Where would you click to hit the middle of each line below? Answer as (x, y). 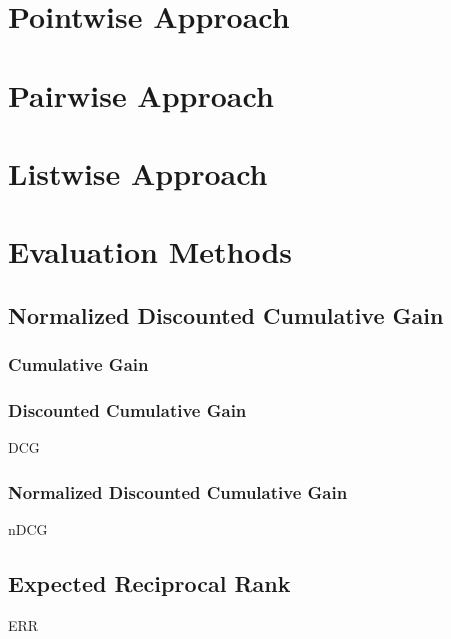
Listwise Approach (138, 172)
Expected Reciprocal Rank (149, 583)
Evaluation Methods (150, 251)
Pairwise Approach (141, 94)
